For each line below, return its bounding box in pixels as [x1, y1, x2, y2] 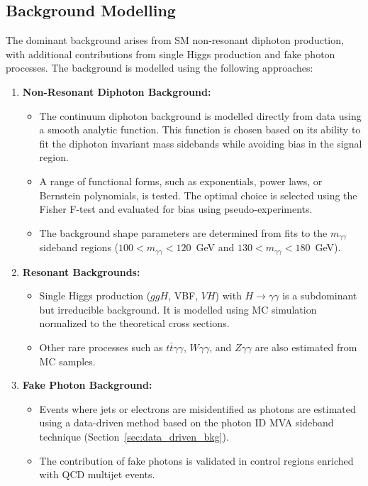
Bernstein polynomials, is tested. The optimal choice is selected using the [39, 187, 357, 202]
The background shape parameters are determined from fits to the [39, 225, 328, 240]
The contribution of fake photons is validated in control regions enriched [39, 453, 354, 468]
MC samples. [39, 353, 96, 368]
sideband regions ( [39, 240, 119, 255]
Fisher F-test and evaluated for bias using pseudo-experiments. [39, 201, 313, 216]
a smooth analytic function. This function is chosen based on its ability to [39, 122, 361, 137]
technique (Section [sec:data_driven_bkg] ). [39, 429, 229, 443]
